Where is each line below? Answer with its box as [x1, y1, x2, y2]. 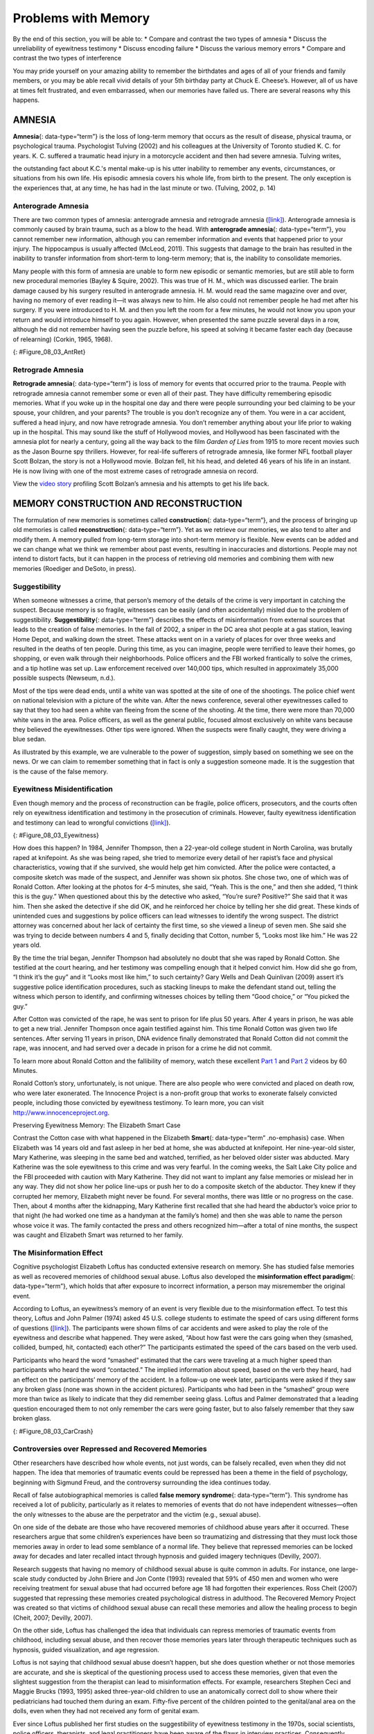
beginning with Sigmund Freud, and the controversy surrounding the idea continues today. [12, 1478, 271, 1486]
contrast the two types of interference [12, 54, 122, 62]
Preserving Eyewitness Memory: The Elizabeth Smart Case [12, 1121, 181, 1129]
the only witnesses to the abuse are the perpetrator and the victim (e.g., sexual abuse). [12, 1510, 261, 1518]
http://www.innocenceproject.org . [12, 1108, 110, 1117]
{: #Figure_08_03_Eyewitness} [12, 831, 100, 839]
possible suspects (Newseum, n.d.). [12, 673, 116, 683]
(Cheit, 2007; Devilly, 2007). [12, 1613, 93, 1622]
